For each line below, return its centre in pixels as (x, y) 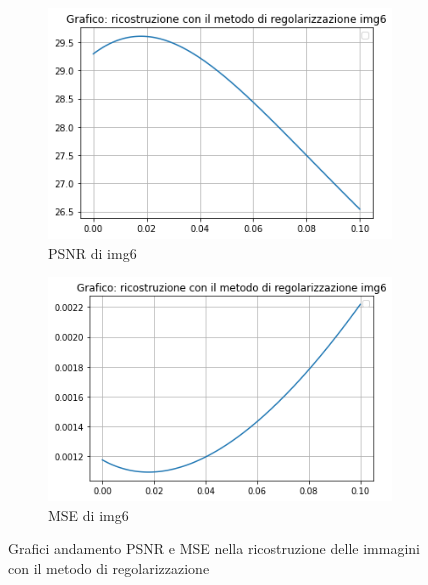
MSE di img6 (88, 514)
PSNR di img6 (92, 252)
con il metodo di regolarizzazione (109, 567)
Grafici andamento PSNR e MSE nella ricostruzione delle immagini (214, 548)
